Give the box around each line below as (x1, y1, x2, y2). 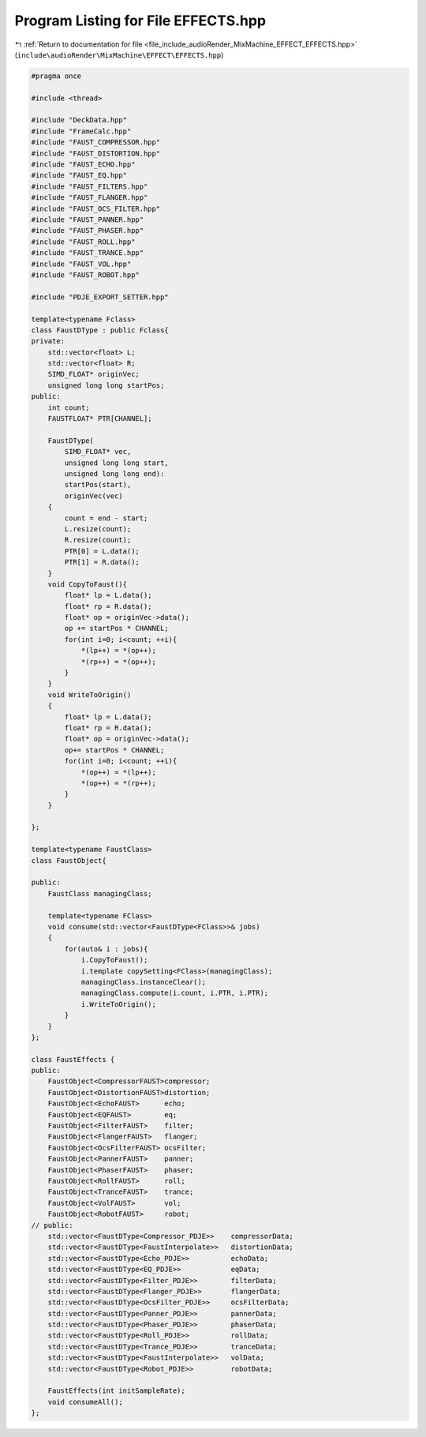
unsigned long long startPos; (47, 381, 165, 390)
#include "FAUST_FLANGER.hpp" (31, 193, 148, 202)
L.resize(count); (64, 524, 132, 533)
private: (31, 336, 65, 346)
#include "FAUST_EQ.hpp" (31, 171, 128, 180)
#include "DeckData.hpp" (31, 115, 128, 125)
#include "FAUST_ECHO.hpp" (31, 160, 136, 169)
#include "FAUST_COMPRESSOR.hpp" (31, 138, 161, 147)
